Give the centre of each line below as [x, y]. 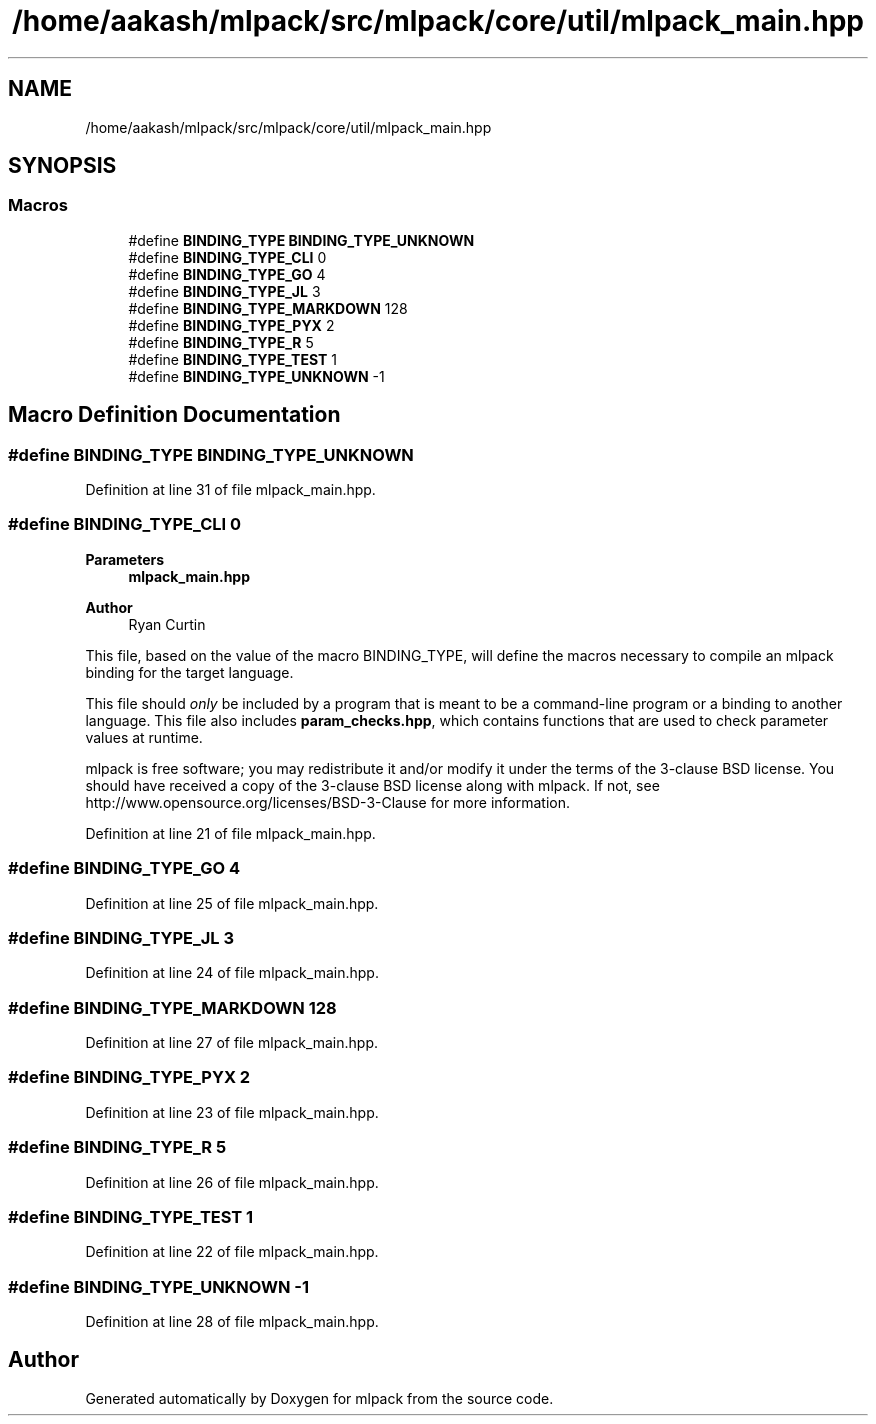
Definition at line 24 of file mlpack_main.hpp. [232, 973]
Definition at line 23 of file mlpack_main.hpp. [232, 1112]
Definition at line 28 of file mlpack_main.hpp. [232, 1322]
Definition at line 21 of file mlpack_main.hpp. [230, 833]
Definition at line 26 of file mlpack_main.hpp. [232, 1182]
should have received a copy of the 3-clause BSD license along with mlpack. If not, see [372, 785]
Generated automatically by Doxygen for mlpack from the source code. [319, 1398]
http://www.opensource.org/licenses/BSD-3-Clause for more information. [327, 802]
